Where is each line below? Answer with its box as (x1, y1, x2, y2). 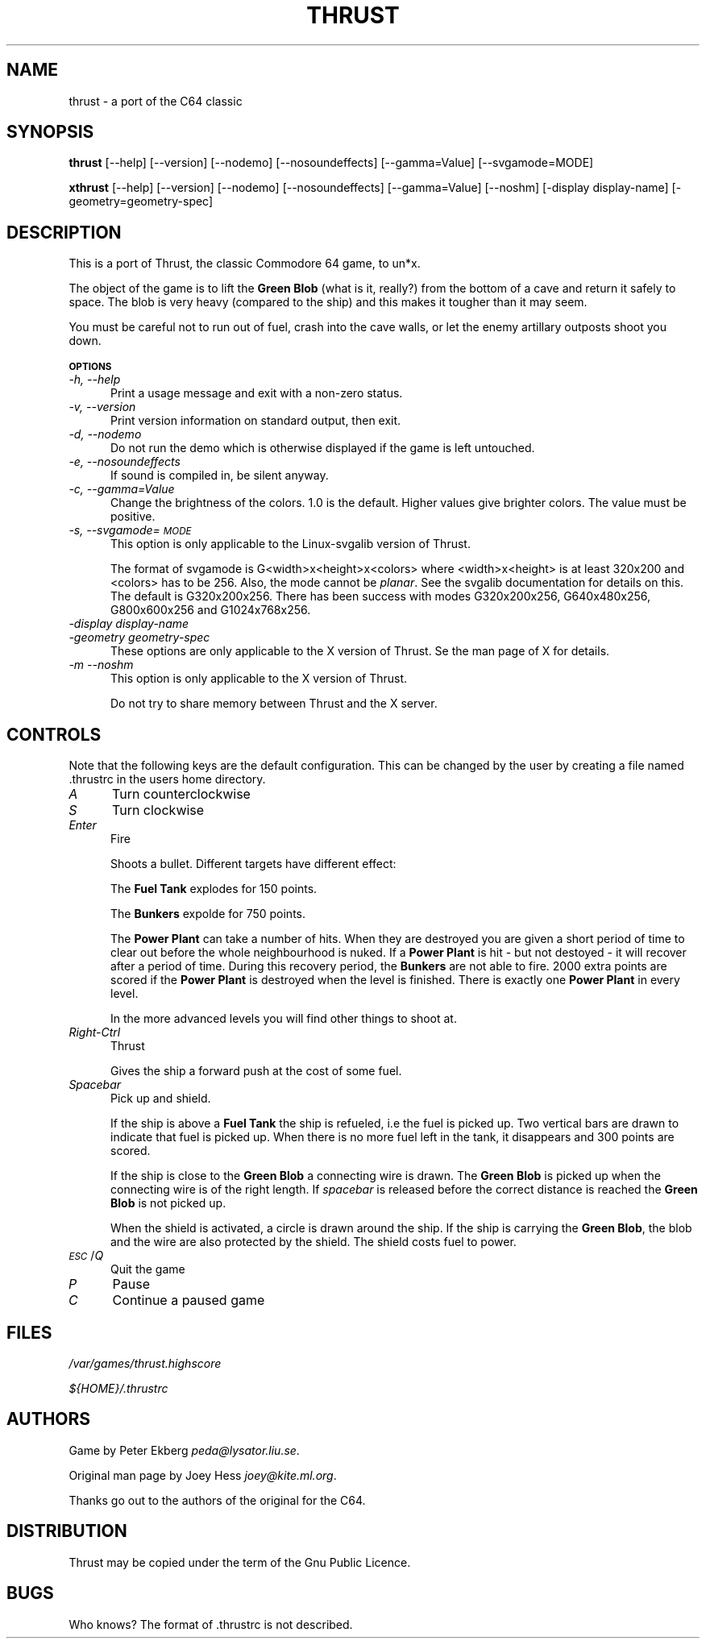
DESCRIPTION (6, 222, 122, 243)
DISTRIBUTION (6, 1521, 127, 1542)
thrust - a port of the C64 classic (69, 93, 243, 108)
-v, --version (69, 400, 136, 414)
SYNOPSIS (6, 122, 94, 143)
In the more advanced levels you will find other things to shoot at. (110, 1012, 457, 1026)
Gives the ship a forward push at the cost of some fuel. (110, 1064, 402, 1078)
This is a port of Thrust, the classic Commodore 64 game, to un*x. (69, 256, 421, 271)
